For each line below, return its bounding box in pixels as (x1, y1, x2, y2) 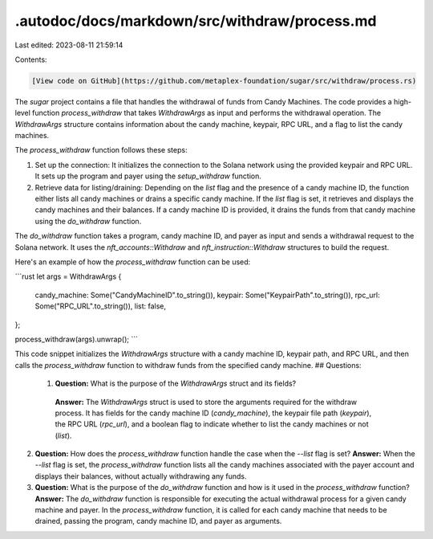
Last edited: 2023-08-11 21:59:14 (14, 40, 123, 50)
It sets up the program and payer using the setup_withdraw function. (34, 171, 262, 181)
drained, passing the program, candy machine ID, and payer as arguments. (34, 517, 282, 526)
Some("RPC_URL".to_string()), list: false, (34, 301, 167, 311)
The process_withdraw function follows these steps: (14, 145, 188, 155)
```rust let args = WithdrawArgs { (14, 272, 122, 281)
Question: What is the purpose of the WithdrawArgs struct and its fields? (55, 378, 297, 389)
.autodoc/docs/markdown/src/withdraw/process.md (14, 12, 377, 30)
